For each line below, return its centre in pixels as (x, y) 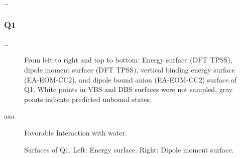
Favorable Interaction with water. (76, 132)
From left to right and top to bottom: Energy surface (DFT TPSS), (128, 60)
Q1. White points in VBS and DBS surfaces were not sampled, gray (129, 89)
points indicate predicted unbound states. (88, 99)
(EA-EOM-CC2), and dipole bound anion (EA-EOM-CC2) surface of (131, 79)
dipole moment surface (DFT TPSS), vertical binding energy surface (130, 69)
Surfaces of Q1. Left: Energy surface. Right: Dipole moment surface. (129, 149)
